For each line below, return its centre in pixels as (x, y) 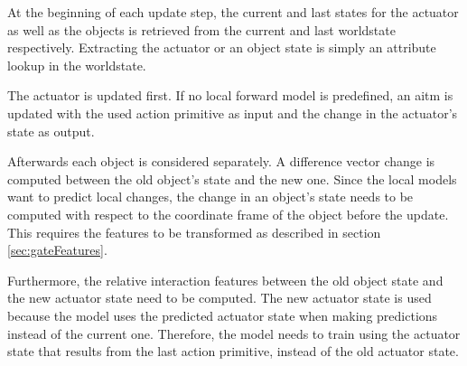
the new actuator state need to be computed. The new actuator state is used (219, 298)
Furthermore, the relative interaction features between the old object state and (225, 280)
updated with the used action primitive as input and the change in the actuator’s (233, 113)
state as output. (51, 131)
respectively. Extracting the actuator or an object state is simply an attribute (222, 47)
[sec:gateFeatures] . (57, 250)
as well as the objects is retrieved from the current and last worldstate (201, 29)
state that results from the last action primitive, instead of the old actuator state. (233, 351)
